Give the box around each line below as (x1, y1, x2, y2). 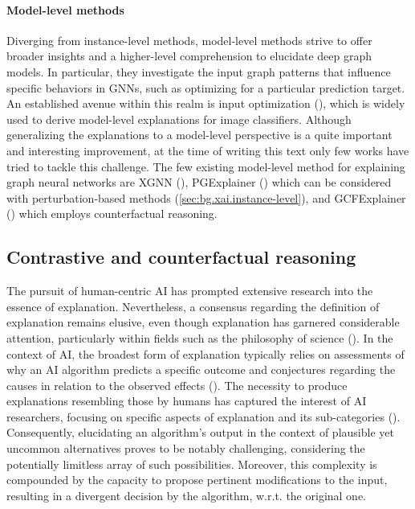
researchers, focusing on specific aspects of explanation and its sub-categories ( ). (6, 408, 401, 425)
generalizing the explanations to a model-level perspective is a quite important (6, 126, 393, 143)
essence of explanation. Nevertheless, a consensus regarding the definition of (6, 298, 380, 314)
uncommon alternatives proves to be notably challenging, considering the (6, 440, 365, 457)
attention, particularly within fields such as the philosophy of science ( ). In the (6, 329, 393, 346)
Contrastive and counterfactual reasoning (6, 244, 356, 269)
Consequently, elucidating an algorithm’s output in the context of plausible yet (6, 424, 394, 441)
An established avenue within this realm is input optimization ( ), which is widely (6, 95, 405, 112)
